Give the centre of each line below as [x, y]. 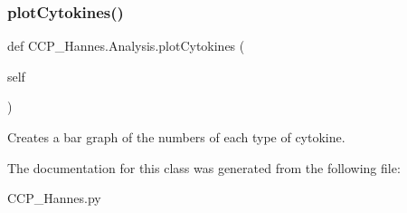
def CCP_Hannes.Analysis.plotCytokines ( [126, 46]
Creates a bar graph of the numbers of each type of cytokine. [176, 137]
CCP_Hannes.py [54, 198]
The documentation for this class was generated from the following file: [204, 167]
